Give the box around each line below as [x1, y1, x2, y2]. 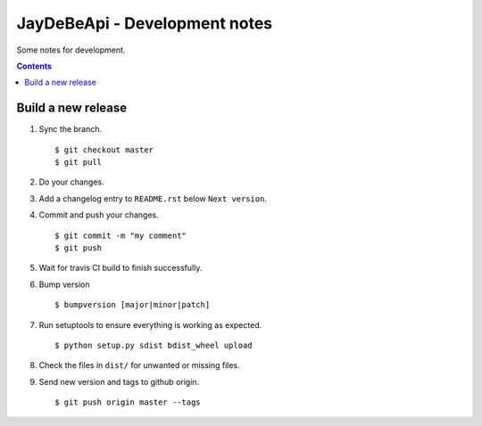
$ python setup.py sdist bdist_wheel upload [54, 340, 253, 350]
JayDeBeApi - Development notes [16, 13, 272, 33]
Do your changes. [38, 176, 104, 187]
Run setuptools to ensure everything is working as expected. [38, 319, 262, 330]
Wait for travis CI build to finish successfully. [38, 263, 203, 274]
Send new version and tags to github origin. [38, 376, 200, 387]
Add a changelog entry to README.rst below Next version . [38, 193, 268, 204]
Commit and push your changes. [38, 209, 160, 220]
